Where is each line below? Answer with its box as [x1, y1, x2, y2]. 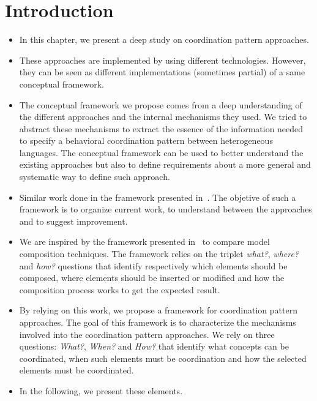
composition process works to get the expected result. [19, 283, 220, 296]
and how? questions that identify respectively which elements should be [19, 259, 288, 272]
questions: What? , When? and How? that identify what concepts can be [19, 340, 289, 353]
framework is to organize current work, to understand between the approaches [19, 203, 312, 215]
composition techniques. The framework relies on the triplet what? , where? [19, 247, 299, 260]
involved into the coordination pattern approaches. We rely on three [19, 328, 275, 340]
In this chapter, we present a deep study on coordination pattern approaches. [19, 33, 309, 46]
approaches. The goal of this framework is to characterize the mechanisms [19, 316, 296, 328]
